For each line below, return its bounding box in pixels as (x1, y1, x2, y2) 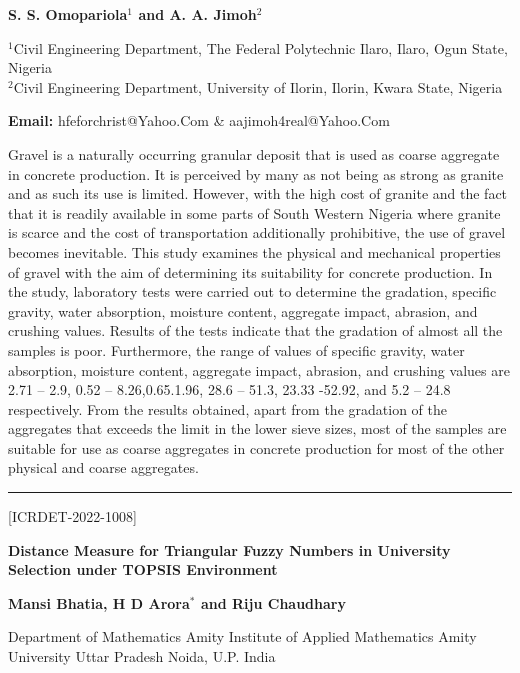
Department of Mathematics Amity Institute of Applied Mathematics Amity (8, 626, 477, 647)
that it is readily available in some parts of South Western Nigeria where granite (8, 202, 501, 223)
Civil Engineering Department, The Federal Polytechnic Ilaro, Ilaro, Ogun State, (13, 37, 508, 58)
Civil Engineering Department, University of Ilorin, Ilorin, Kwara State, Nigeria (13, 76, 503, 97)
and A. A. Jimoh (138, 4, 257, 24)
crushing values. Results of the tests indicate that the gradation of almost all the (8, 320, 503, 341)
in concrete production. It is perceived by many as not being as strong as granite (8, 163, 504, 184)
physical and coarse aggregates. (8, 457, 199, 478)
